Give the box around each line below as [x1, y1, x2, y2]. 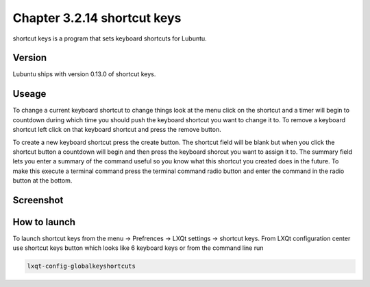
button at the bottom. [12, 176, 73, 185]
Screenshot [12, 194, 64, 206]
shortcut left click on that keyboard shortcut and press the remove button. [12, 126, 222, 134]
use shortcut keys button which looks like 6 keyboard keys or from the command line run [12, 244, 264, 252]
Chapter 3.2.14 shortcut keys [12, 10, 182, 25]
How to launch [12, 216, 75, 228]
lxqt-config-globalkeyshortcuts [27, 262, 136, 271]
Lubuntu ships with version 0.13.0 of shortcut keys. [12, 70, 156, 78]
